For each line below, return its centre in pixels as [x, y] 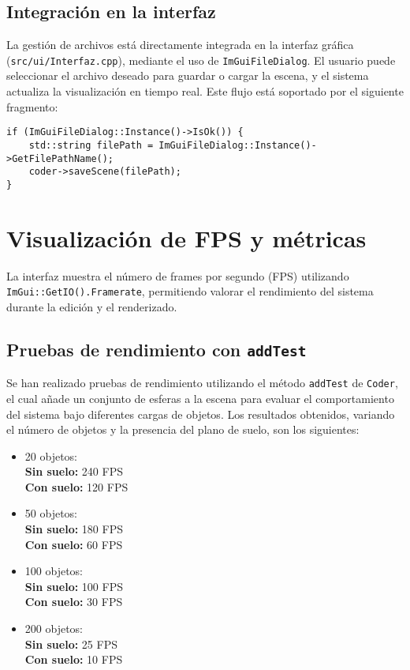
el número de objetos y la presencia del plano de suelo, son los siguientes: [183, 429]
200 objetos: [54, 629]
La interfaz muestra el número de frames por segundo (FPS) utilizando [178, 275]
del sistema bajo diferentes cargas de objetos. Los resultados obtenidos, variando [201, 414]
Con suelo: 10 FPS [74, 659]
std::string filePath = [91, 145]
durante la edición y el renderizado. [92, 306]
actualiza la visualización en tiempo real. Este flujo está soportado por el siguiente [205, 91]
